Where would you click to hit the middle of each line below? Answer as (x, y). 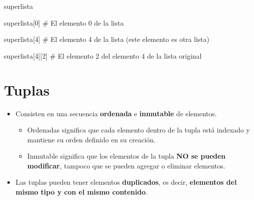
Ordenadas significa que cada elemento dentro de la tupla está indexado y (139, 130)
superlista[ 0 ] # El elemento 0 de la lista (64, 22)
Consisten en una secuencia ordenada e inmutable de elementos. (116, 113)
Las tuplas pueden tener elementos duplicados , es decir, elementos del (126, 182)
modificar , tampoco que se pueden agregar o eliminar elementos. (126, 165)
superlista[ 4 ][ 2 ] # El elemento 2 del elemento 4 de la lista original (103, 55)
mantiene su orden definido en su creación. (91, 139)
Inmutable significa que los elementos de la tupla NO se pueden (127, 156)
